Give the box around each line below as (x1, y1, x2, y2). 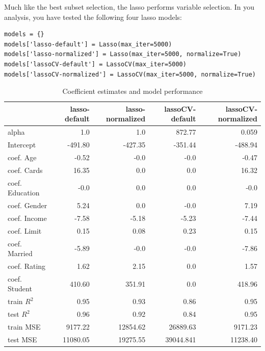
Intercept (8, 139, 36, 150)
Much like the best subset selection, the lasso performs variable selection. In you (4, 2, 255, 12)
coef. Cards (8, 164, 43, 175)
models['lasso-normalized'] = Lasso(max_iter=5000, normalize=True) (4, 51, 242, 58)
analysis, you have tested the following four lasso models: (4, 11, 182, 22)
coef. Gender (8, 200, 47, 210)
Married (8, 248, 33, 259)
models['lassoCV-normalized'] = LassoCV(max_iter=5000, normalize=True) (4, 70, 256, 78)
